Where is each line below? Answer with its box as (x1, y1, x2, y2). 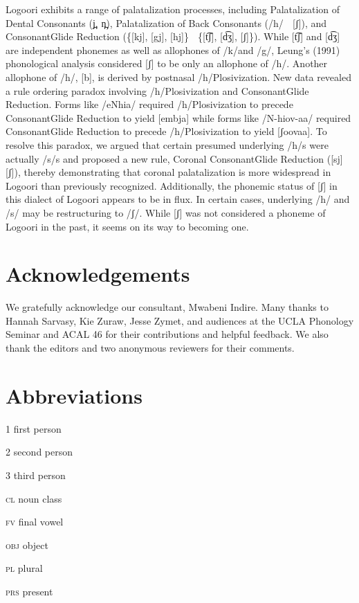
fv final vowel (6, 514, 64, 529)
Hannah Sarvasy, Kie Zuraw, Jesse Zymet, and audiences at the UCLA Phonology (6, 313, 354, 327)
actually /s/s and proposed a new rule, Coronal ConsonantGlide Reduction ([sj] (6, 151, 343, 165)
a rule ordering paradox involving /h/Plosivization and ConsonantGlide (6, 83, 309, 98)
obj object (6, 537, 48, 552)
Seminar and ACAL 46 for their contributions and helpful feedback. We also (6, 327, 329, 341)
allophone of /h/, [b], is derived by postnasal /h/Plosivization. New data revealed (6, 69, 351, 84)
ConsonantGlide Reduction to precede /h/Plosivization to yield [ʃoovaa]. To (6, 124, 327, 138)
